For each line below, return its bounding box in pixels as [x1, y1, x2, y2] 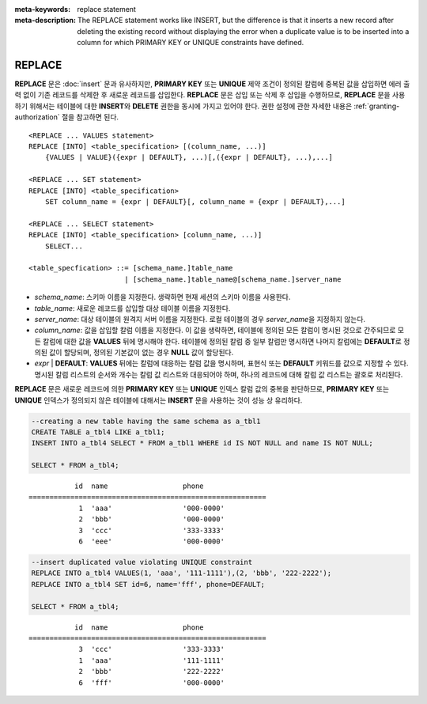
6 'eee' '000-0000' [78, 537, 225, 546]
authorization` [14, 112, 60, 122]
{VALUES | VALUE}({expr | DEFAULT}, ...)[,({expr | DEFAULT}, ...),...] [44, 153, 334, 162]
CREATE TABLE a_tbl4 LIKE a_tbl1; [31, 428, 165, 437]
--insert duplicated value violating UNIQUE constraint [31, 558, 253, 567]
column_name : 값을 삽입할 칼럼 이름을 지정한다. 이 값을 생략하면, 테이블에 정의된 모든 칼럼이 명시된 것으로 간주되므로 [34, 325, 396, 335]
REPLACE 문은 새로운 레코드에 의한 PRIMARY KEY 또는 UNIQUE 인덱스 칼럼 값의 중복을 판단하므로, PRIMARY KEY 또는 [14, 384, 390, 394]
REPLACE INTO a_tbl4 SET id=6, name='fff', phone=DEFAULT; [31, 580, 265, 589]
